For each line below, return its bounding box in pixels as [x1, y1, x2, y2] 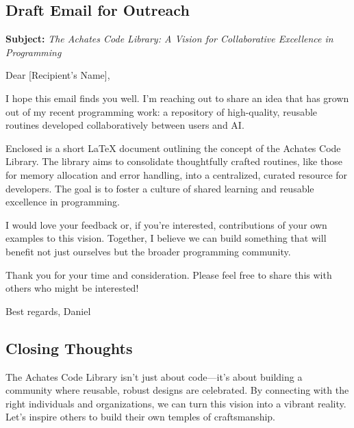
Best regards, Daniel [5, 303, 91, 318]
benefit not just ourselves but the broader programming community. [5, 244, 291, 258]
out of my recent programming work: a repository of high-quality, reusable [5, 104, 318, 118]
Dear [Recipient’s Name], [5, 68, 110, 82]
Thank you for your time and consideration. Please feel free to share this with [5, 267, 332, 281]
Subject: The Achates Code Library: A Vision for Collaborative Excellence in [5, 32, 333, 46]
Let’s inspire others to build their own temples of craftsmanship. [5, 410, 275, 424]
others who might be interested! [5, 281, 139, 295]
